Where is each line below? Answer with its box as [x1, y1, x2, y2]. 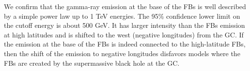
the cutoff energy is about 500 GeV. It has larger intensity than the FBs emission [4, 20, 245, 30]
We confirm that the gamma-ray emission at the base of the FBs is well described [4, 1, 246, 11]
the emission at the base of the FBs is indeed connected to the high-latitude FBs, [4, 39, 246, 49]
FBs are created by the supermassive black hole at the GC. [4, 58, 180, 68]
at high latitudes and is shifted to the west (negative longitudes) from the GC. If [4, 29, 244, 39]
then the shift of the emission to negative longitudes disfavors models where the [4, 48, 240, 58]
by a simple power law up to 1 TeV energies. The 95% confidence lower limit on [4, 11, 240, 21]
